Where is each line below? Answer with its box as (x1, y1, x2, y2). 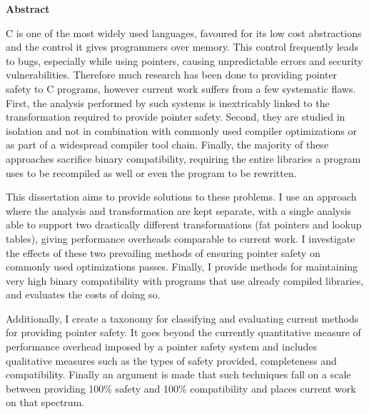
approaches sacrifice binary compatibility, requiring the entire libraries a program (6, 151, 361, 166)
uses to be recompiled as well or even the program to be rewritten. (6, 165, 297, 180)
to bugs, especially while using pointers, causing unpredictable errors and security (6, 53, 363, 68)
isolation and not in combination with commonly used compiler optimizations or (6, 123, 357, 138)
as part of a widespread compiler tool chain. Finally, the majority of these (6, 137, 329, 152)
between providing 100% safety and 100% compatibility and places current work (6, 380, 356, 395)
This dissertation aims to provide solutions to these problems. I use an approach (6, 189, 357, 204)
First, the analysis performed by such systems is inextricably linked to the (6, 95, 330, 110)
